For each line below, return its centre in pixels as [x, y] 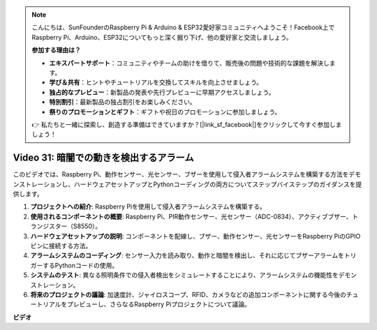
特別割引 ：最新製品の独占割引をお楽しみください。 [123, 102]
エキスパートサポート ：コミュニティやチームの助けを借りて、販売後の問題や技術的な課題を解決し [189, 63]
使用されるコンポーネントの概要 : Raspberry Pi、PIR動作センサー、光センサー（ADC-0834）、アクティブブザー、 [191, 216]
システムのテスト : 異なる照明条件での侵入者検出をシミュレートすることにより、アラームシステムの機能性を [184, 275]
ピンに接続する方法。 [61, 246]
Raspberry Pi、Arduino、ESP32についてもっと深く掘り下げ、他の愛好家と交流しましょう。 [162, 37]
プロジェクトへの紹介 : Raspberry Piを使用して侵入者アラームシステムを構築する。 [148, 207]
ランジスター [49, 226]
